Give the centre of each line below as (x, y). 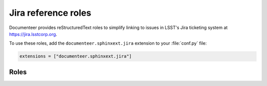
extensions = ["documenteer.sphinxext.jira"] (76, 56)
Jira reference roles (50, 13)
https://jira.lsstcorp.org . (33, 34)
